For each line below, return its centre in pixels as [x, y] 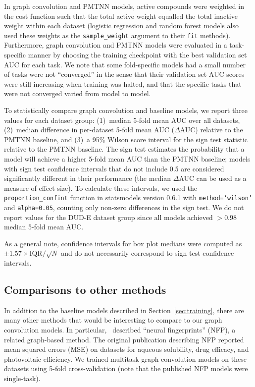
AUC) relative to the [211, 130]
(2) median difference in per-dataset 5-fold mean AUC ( [89, 130]
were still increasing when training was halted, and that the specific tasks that [123, 83]
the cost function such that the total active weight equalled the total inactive [121, 16]
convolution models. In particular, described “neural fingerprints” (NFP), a [120, 330]
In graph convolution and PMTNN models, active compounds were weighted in [124, 6]
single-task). [22, 378]
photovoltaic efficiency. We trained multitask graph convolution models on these [125, 359]
